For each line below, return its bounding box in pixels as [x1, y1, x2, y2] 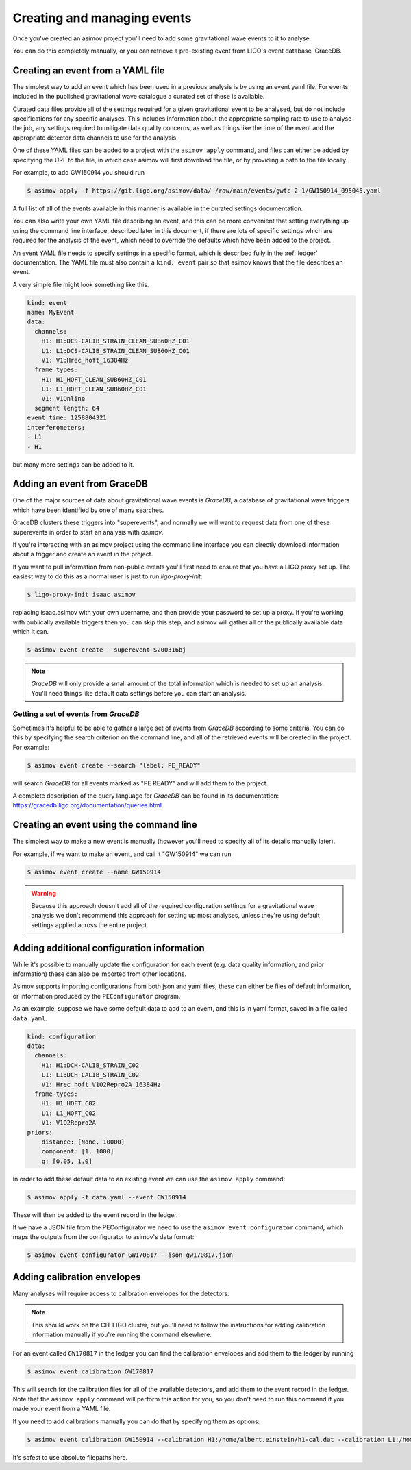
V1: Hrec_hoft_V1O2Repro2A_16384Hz [41, 1080, 161, 1088]
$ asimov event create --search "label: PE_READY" [27, 761, 201, 769]
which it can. [12, 627, 49, 635]
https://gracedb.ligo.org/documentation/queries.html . [12, 801, 164, 809]
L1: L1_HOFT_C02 [41, 1109, 96, 1117]
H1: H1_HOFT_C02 [41, 1100, 96, 1107]
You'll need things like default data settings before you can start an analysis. [31, 689, 247, 697]
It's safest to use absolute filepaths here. [12, 1453, 128, 1461]
